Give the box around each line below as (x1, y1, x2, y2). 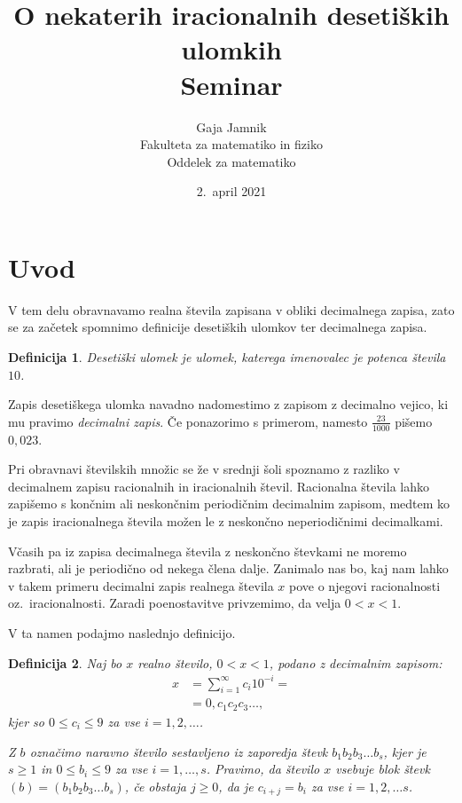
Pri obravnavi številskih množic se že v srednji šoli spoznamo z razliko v (8, 460, 400, 478)
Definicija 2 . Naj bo (8, 653, 122, 672)
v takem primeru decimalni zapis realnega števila (8, 576, 274, 594)
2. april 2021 (196, 182, 267, 201)
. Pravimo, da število (206, 760, 320, 778)
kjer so (8, 712, 44, 730)
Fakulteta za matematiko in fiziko (140, 135, 323, 154)
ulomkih (181, 31, 282, 67)
